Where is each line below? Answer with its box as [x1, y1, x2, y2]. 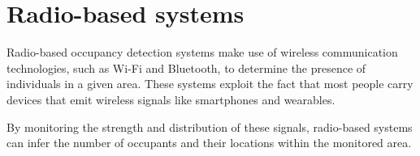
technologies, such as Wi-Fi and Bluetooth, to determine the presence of [6, 59, 366, 76]
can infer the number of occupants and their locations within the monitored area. [6, 134, 412, 151]
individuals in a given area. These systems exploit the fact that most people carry [6, 75, 414, 92]
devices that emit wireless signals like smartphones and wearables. [6, 91, 336, 108]
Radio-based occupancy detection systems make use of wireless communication [6, 44, 398, 61]
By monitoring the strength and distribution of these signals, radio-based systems [6, 118, 413, 135]
